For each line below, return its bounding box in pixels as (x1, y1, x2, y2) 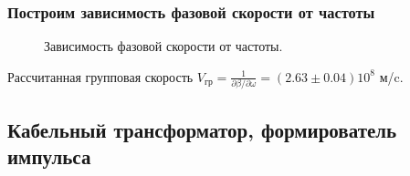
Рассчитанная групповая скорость (7, 67, 194, 86)
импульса (7, 141, 91, 170)
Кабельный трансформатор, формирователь (7, 115, 397, 143)
